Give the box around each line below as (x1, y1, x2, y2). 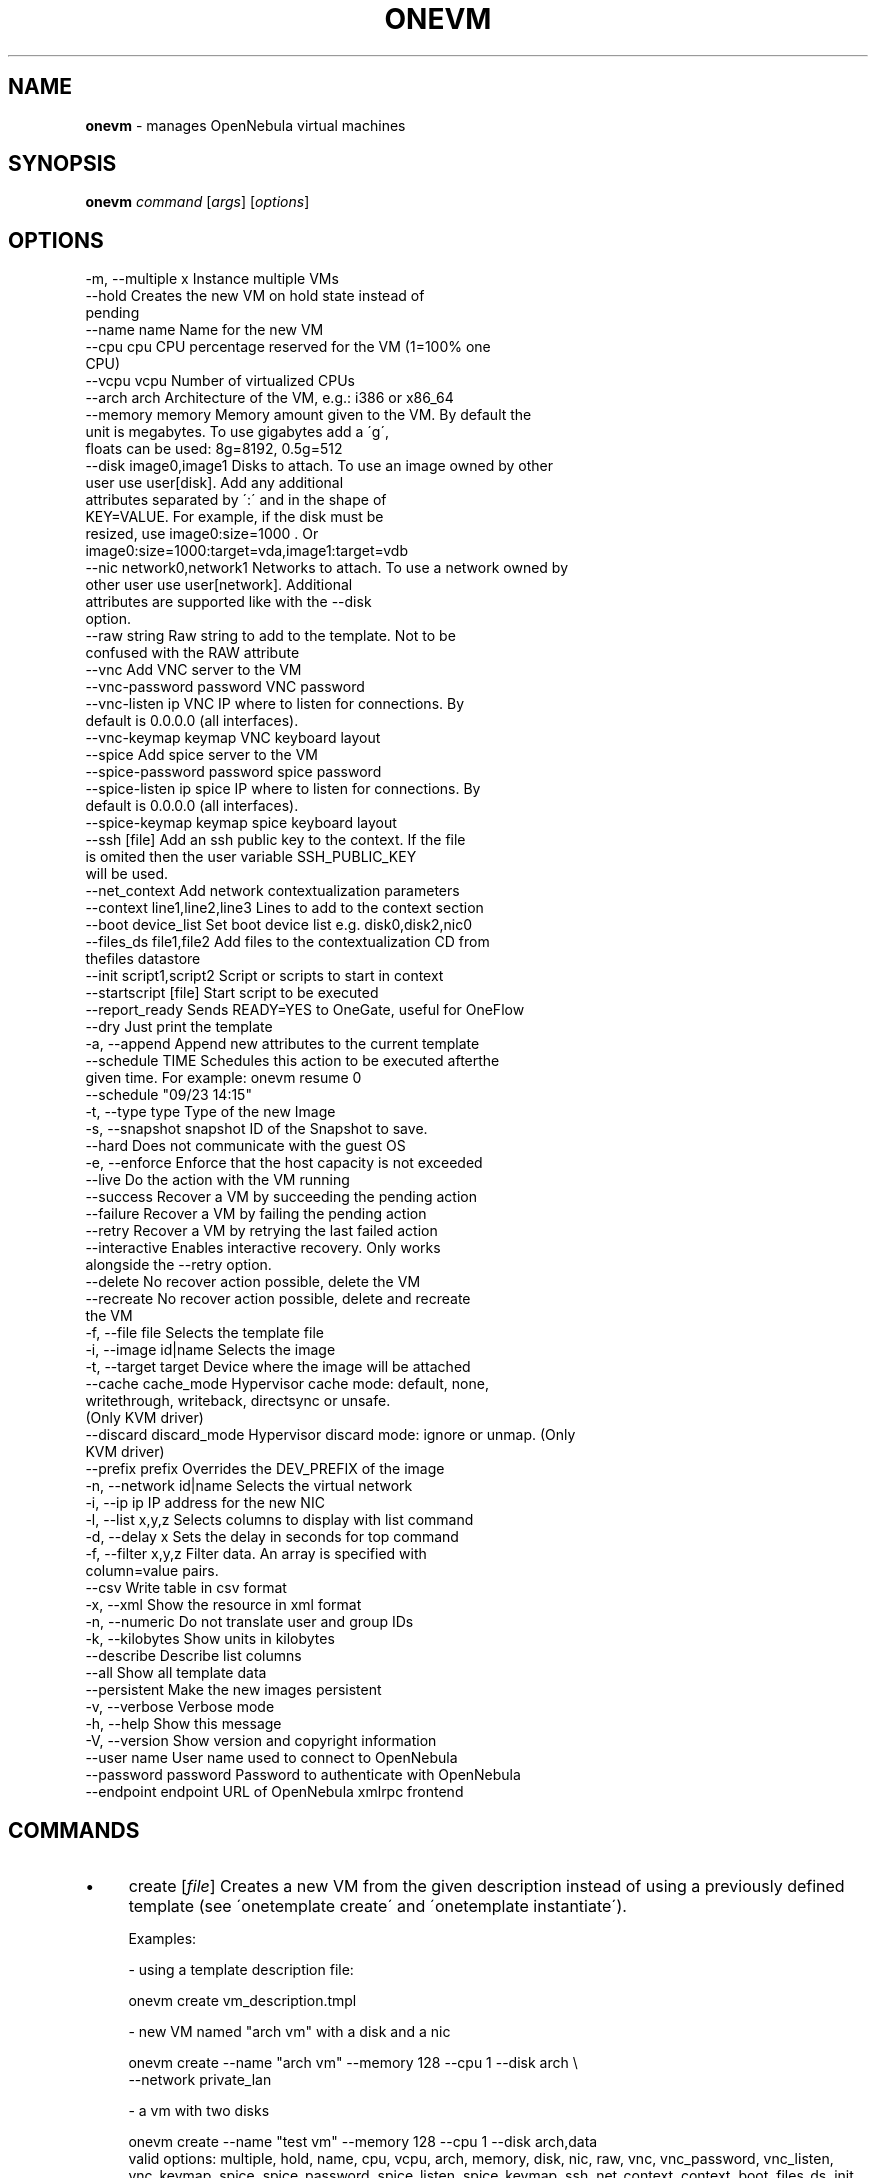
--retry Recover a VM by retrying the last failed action (85, 1222, 438, 1240)
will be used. (85, 865, 169, 883)
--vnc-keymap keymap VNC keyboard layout (85, 729, 381, 747)
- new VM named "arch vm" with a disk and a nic (128, 2023, 451, 2041)
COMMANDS (8, 1817, 140, 1843)
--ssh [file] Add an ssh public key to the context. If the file (85, 831, 466, 849)
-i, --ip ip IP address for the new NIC (85, 1494, 325, 1512)
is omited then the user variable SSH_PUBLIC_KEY (85, 848, 417, 866)
